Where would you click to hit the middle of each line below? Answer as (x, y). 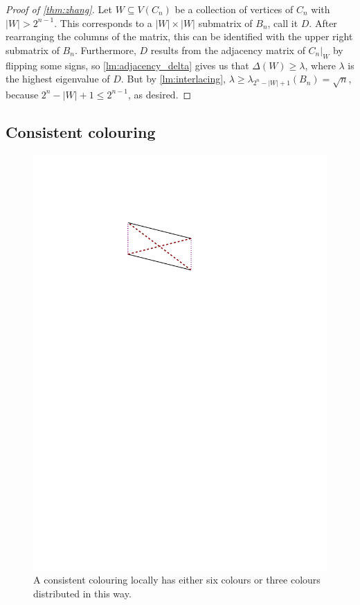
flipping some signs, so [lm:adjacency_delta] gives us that (127, 65)
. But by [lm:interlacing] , (173, 79)
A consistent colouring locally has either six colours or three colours (177, 580)
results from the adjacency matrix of (228, 50)
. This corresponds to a (103, 23)
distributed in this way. (82, 593)
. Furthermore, (105, 50)
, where (320, 65)
